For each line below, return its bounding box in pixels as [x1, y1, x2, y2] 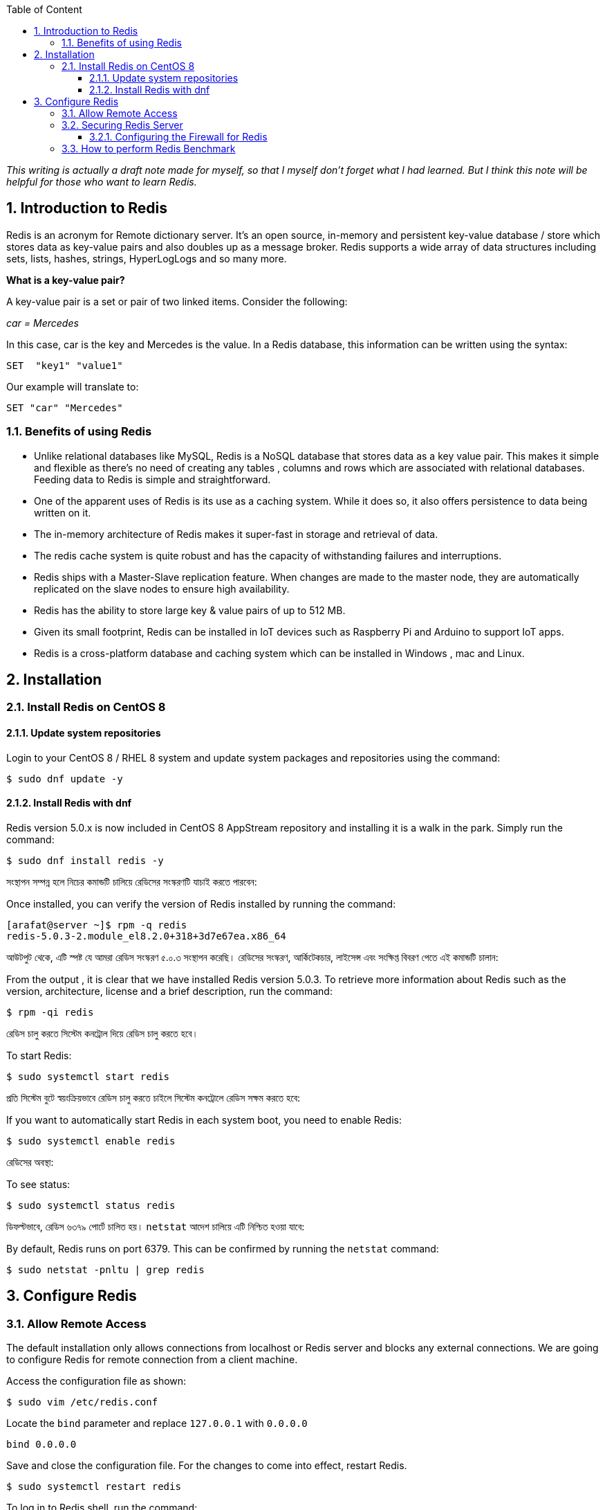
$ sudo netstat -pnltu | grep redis [6, 1264, 205, 1275]
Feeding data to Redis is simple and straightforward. [34, 473, 271, 485]
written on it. [34, 506, 91, 519]
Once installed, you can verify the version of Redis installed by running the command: [6, 897, 396, 910]
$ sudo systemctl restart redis [6, 1481, 181, 1493]
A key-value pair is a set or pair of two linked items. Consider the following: [6, 295, 348, 307]
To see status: [6, 1178, 71, 1190]
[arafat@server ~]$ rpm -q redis [6, 919, 187, 931]
